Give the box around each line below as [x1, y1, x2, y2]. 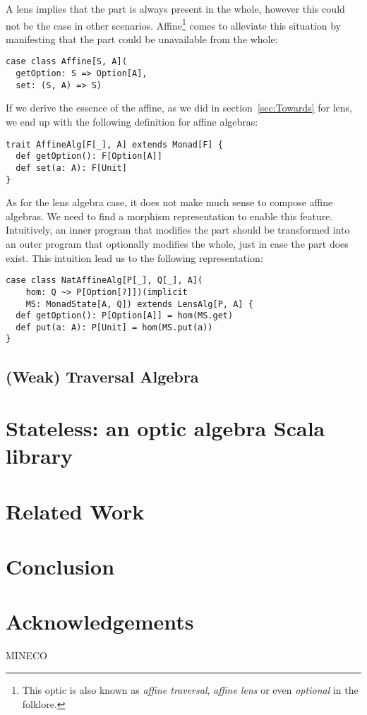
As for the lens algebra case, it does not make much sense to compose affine [6, 195, 333, 210]
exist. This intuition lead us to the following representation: [6, 250, 263, 265]
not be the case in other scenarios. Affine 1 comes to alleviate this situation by [6, 16, 341, 32]
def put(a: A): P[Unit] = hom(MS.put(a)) [16, 322, 213, 332]
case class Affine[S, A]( [6, 56, 127, 67]
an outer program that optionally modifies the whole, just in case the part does [6, 236, 349, 251]
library [6, 441, 73, 470]
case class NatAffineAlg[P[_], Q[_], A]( [6, 275, 203, 286]
